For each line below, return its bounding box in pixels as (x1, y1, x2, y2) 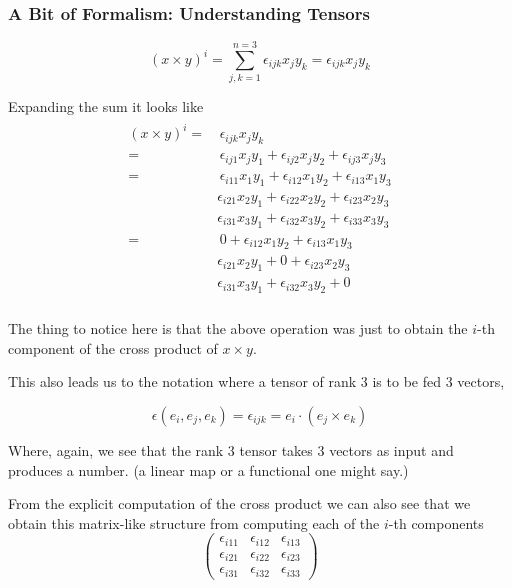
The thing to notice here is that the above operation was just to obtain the (8, 318, 468, 339)
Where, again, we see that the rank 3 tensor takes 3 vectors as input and (8, 439, 454, 460)
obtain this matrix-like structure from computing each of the (8, 512, 380, 533)
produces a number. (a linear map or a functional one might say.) (8, 459, 409, 480)
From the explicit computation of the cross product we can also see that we (8, 493, 471, 514)
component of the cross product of (8, 337, 218, 358)
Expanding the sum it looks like (8, 96, 204, 117)
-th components (388, 512, 484, 533)
